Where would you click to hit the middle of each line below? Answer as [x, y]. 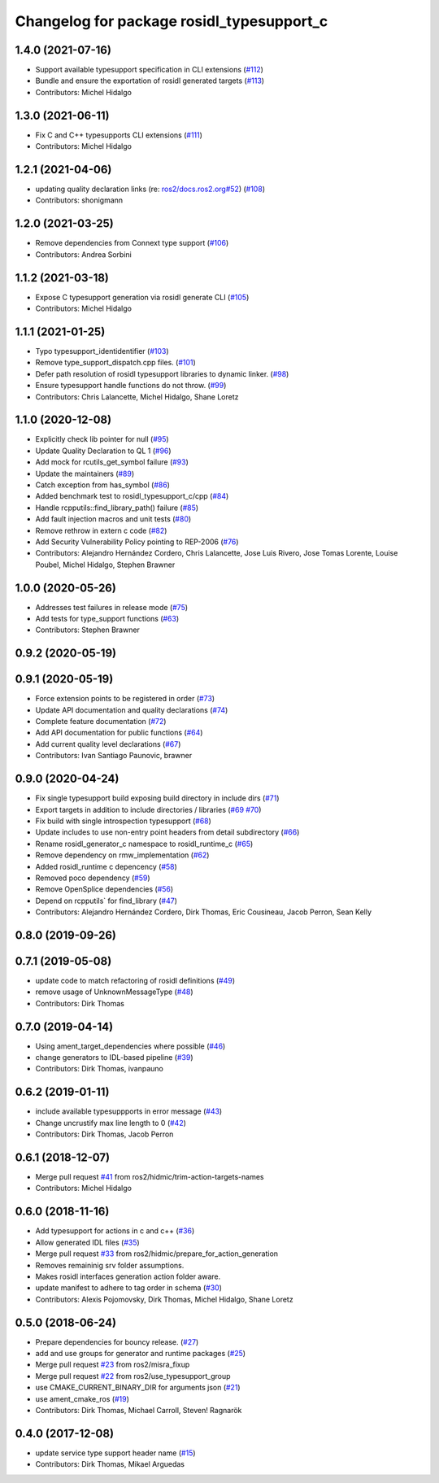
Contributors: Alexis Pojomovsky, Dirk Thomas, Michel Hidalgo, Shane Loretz [164, 1299]
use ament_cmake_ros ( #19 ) [83, 1398]
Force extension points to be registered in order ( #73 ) [125, 699]
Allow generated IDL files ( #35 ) [87, 1242]
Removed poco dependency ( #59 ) [93, 878]
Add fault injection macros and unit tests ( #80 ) [113, 519]
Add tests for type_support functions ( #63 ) [107, 619]
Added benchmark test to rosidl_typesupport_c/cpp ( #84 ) [132, 496]
